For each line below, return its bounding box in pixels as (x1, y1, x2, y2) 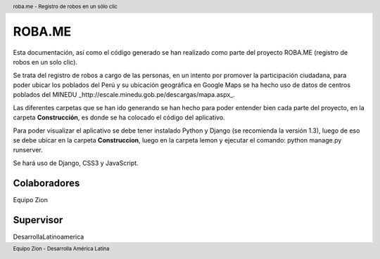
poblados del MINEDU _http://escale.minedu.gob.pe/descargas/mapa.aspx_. (13, 91, 235, 99)
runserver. (13, 146, 44, 154)
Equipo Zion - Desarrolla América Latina (13, 245, 110, 252)
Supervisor (13, 214, 63, 226)
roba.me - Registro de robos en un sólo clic (13, 3, 118, 10)
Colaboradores (13, 177, 80, 189)
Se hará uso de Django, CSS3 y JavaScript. (13, 159, 139, 167)
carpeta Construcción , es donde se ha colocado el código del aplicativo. (13, 113, 225, 122)
